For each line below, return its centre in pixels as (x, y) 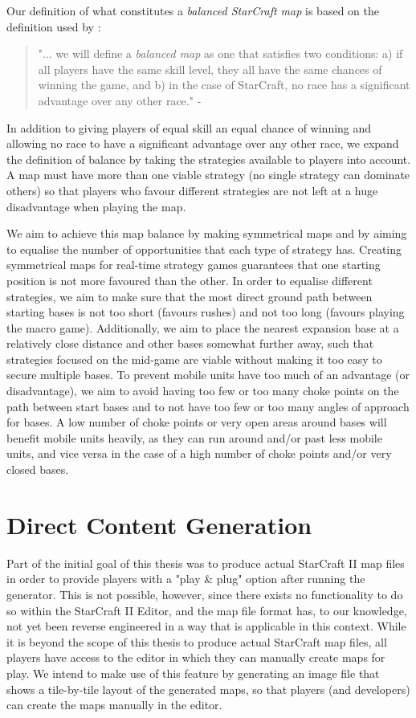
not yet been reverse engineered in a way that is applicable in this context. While (206, 626)
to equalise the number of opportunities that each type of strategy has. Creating (204, 249)
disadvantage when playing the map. (96, 206)
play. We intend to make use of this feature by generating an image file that (193, 673)
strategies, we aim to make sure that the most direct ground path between (190, 296)
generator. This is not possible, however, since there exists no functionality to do (205, 594)
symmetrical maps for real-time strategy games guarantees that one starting (194, 265)
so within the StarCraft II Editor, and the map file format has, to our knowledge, (207, 610)
